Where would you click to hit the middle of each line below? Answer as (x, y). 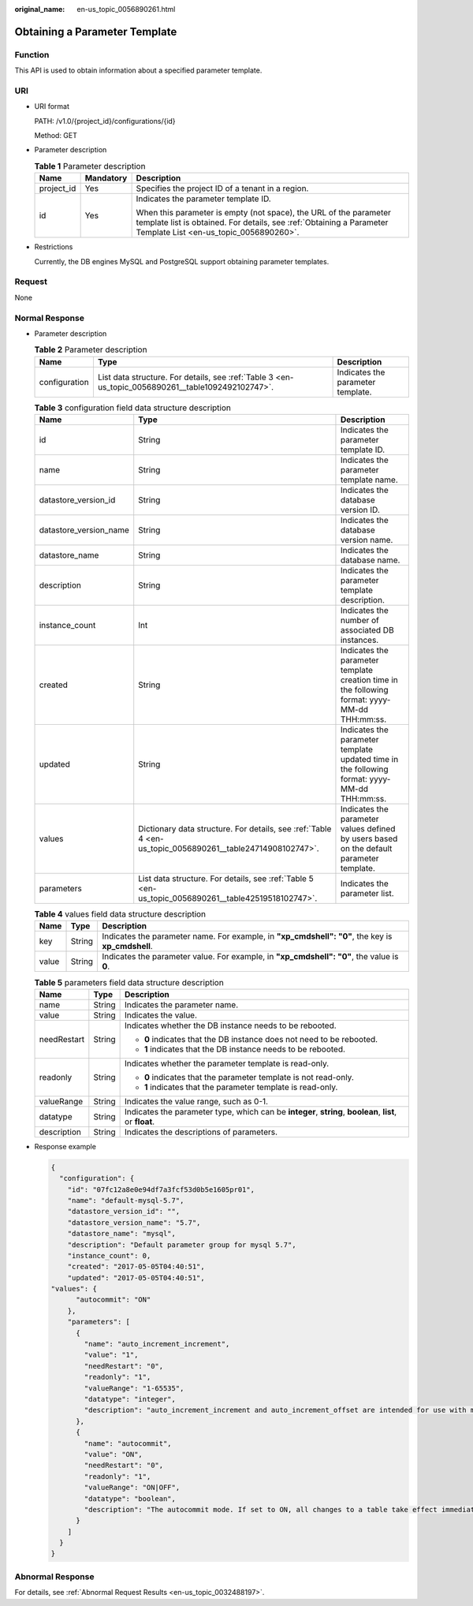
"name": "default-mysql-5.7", (126, 1200)
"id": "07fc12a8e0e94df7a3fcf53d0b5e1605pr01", (161, 1190)
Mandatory (106, 178)
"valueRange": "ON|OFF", (132, 1488)
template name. (369, 480)
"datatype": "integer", (130, 1399)
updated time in (369, 760)
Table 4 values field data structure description (120, 914)
